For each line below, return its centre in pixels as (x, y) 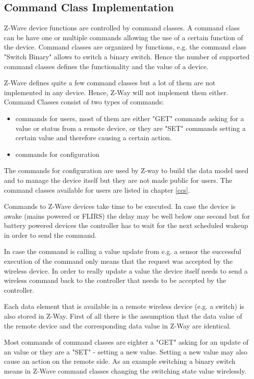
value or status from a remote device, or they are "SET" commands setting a (131, 128)
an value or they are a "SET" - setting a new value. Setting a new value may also (126, 351)
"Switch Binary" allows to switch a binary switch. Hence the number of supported (127, 56)
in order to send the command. (51, 235)
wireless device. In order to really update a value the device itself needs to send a (126, 270)
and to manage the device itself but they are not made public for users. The (118, 180)
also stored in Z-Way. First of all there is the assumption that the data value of (123, 316)
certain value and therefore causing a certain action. (94, 138)
